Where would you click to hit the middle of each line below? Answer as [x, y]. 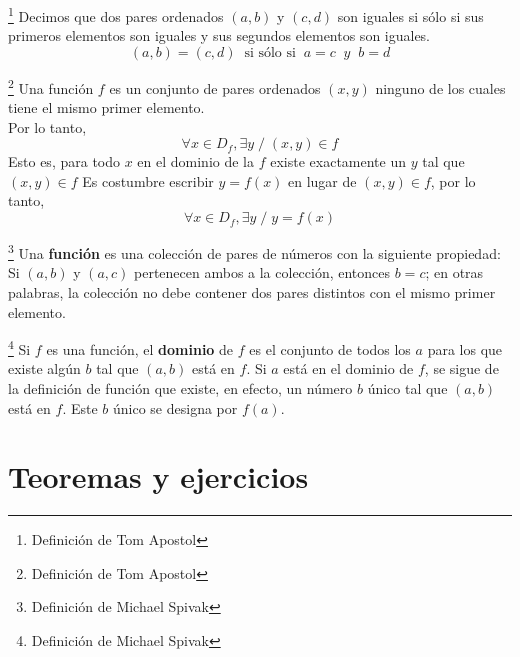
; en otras [454, 272]
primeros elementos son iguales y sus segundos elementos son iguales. [219, 35]
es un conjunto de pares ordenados [215, 87]
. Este [80, 407]
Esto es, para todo [64, 161]
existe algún [44, 368]
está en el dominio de [348, 368]
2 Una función [51, 86]
